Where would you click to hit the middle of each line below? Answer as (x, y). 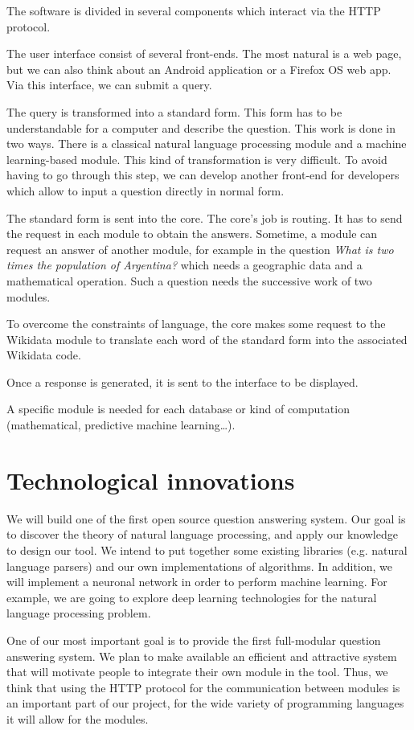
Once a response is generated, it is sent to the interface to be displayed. (182, 381)
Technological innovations (151, 480)
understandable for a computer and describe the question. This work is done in (201, 127)
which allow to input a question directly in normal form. (146, 190)
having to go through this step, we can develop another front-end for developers (203, 175)
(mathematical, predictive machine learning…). (121, 425)
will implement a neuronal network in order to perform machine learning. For (197, 582)
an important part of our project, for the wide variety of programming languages (205, 703)
